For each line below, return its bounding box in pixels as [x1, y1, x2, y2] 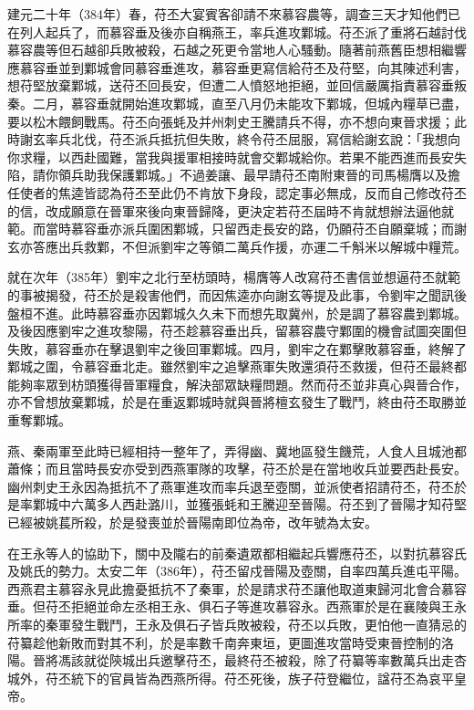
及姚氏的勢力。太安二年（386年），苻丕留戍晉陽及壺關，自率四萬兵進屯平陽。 [7, 561, 467, 580]
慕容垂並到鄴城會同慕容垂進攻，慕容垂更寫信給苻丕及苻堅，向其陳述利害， [19, 57, 467, 77]
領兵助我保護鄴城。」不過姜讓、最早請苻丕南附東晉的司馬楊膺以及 [57, 165, 448, 184]
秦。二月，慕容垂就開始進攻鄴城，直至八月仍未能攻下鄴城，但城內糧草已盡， [7, 93, 467, 112]
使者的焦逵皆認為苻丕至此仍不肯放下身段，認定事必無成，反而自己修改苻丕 [19, 183, 467, 202]
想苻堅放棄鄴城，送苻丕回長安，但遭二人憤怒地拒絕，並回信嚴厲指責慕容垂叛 [7, 76, 467, 95]
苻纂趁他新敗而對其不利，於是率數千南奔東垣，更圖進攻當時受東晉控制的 [7, 632, 441, 652]
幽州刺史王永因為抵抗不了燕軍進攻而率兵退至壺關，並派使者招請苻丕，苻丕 [7, 476, 454, 496]
